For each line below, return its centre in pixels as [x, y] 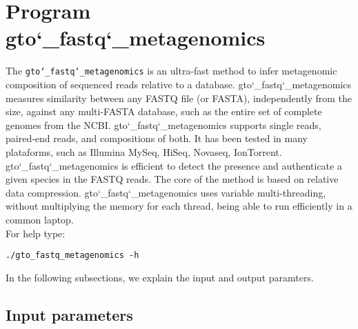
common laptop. [40, 219]
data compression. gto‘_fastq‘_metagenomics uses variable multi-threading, [166, 192]
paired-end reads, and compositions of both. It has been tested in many [157, 138]
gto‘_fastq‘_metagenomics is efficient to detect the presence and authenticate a [174, 165]
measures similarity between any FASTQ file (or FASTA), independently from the [179, 98]
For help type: [36, 233]
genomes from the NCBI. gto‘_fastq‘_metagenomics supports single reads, [163, 124]
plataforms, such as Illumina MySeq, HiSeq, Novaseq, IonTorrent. [144, 151]
